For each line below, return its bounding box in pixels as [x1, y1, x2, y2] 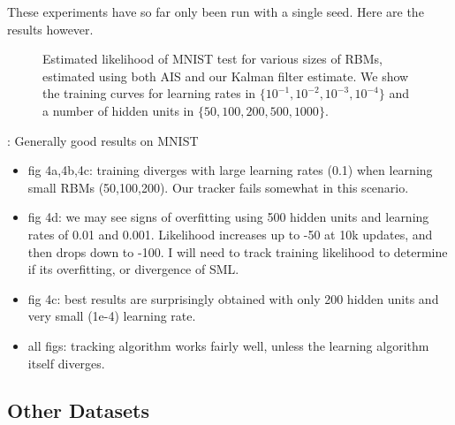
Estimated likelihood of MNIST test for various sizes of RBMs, [42, 49, 383, 68]
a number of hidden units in [42, 101, 194, 119]
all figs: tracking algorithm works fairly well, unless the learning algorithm [27, 336, 429, 354]
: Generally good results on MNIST [7, 131, 199, 149]
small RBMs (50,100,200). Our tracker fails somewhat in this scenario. [27, 178, 409, 196]
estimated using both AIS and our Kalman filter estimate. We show [42, 66, 409, 85]
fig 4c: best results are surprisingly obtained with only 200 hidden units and [27, 289, 439, 307]
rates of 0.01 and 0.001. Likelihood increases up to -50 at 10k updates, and [27, 224, 433, 243]
